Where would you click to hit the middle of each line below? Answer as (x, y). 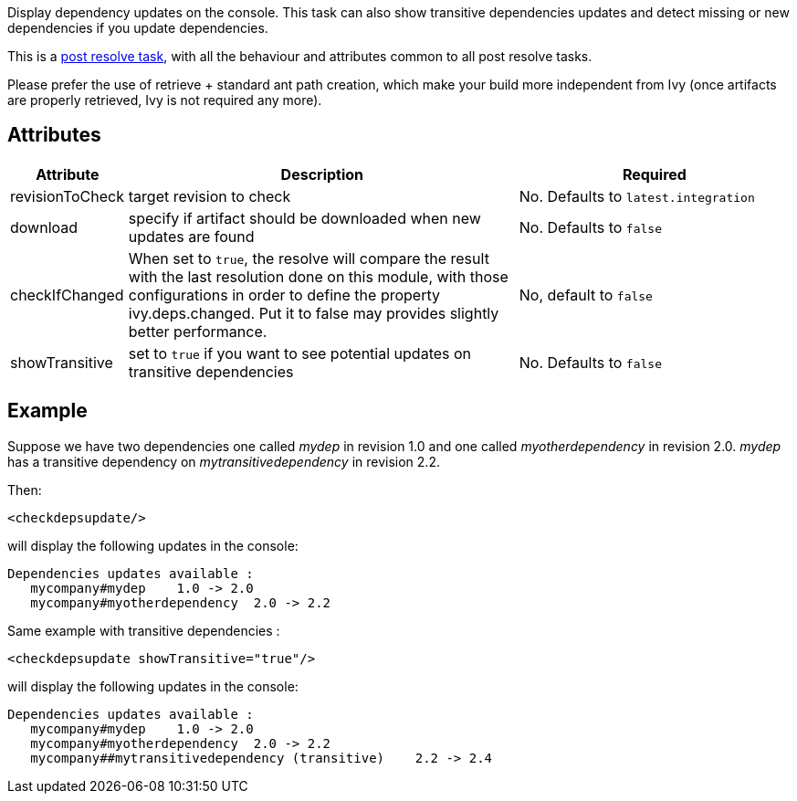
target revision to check (210, 196)
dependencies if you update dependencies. (138, 28)
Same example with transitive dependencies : (144, 630)
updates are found (191, 236)
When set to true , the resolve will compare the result (309, 258)
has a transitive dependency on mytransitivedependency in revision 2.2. (224, 461)
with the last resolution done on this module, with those (318, 276)
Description (322, 174)
